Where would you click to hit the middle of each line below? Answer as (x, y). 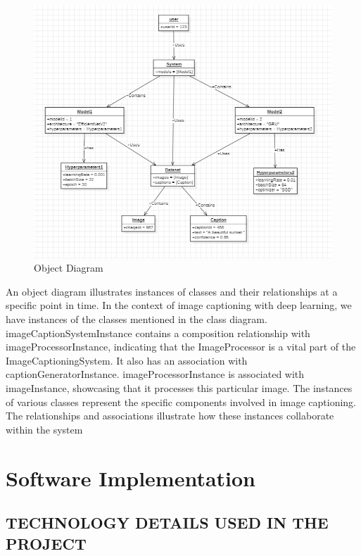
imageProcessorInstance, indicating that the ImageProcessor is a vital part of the (181, 347)
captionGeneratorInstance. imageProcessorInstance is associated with (155, 374)
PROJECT (46, 543)
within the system (44, 429)
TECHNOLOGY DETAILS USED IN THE (167, 523)
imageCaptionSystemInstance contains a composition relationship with (158, 333)
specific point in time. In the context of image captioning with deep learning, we (179, 305)
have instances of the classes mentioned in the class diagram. (137, 319)
